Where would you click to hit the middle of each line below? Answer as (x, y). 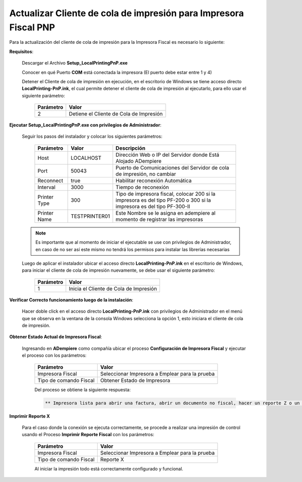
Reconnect (50, 180)
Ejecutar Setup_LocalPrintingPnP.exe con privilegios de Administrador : (85, 125)
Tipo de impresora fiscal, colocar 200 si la (166, 194)
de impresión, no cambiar (146, 174)
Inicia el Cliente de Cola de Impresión (113, 288)
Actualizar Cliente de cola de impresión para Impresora (127, 13)
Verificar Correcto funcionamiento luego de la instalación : (71, 299)
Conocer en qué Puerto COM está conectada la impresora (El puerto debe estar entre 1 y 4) (117, 72)
